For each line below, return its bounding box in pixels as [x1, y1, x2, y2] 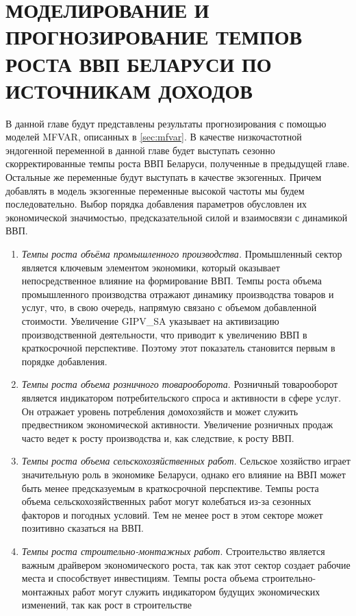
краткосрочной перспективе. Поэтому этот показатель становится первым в [21, 341, 335, 355]
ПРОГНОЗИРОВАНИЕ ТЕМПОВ [5, 23, 303, 51]
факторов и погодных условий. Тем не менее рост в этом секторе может [21, 507, 323, 521]
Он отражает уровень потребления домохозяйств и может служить [21, 404, 298, 418]
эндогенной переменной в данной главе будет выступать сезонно [5, 143, 275, 157]
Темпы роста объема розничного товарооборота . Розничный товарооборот [21, 377, 338, 391]
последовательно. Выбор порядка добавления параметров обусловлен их [5, 197, 307, 211]
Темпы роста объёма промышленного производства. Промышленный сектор [21, 247, 342, 261]
